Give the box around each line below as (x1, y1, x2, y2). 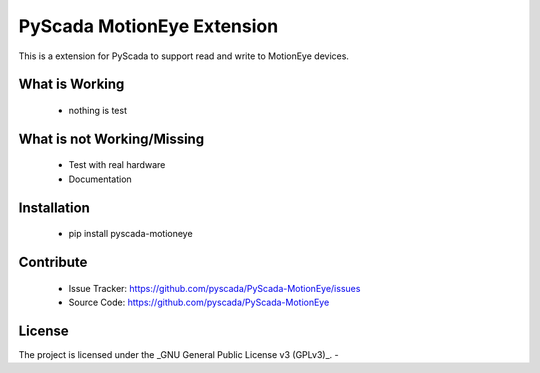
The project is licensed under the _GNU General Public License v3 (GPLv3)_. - (18, 348, 339, 360)
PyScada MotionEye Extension (18, 15, 279, 37)
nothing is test (68, 104, 128, 116)
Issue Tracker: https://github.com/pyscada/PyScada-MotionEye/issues (68, 282, 361, 294)
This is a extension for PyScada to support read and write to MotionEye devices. (18, 50, 350, 62)
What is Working (18, 76, 125, 93)
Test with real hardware (68, 159, 166, 171)
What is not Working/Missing (18, 130, 205, 147)
